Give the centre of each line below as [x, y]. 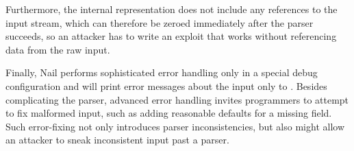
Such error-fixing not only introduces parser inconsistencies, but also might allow [175, 126]
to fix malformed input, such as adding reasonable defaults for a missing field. [169, 113]
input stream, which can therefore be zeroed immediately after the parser [160, 22]
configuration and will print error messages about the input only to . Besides [166, 85]
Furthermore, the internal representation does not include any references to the [172, 9]
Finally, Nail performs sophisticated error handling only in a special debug [162, 72]
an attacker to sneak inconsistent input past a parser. [117, 140]
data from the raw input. [58, 49]
